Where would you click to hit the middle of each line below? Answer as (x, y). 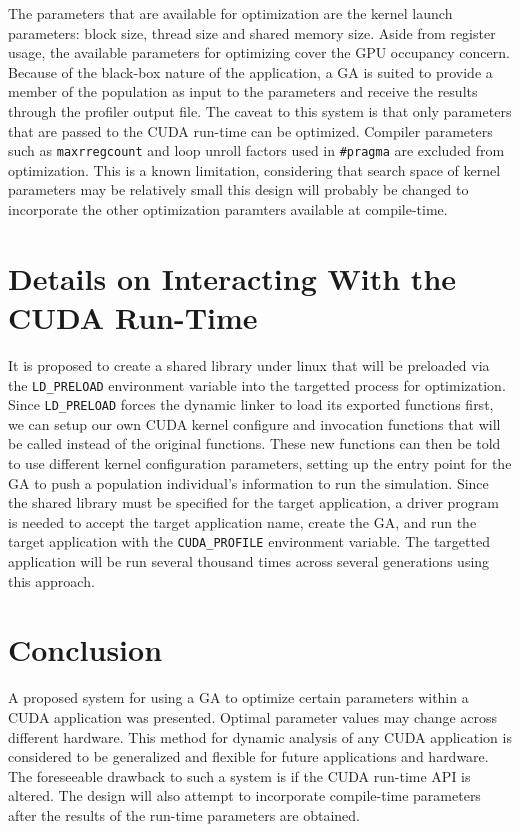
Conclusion (85, 649)
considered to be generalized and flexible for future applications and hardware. (248, 756)
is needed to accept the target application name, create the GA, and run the (242, 521)
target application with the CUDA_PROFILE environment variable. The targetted (249, 541)
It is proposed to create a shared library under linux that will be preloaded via (249, 364)
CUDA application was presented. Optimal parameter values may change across (253, 716)
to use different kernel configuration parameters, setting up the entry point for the (260, 463)
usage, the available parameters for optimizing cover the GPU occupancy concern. (259, 52)
